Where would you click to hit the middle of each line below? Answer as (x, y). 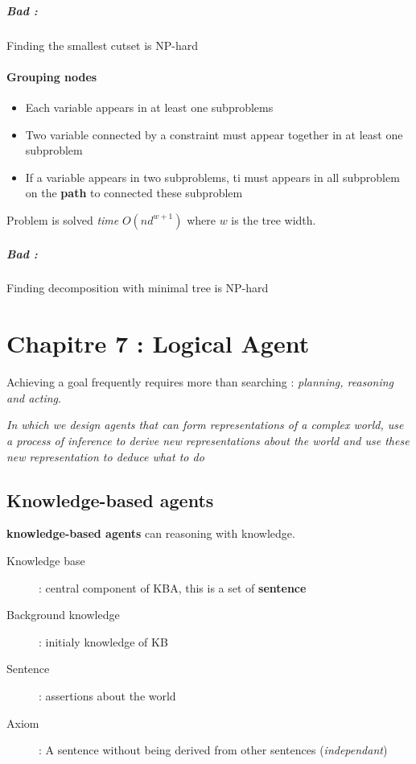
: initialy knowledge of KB (103, 641)
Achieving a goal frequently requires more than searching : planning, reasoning (200, 382)
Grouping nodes (52, 76)
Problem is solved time (63, 219)
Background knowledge (63, 615)
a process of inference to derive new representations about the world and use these (208, 440)
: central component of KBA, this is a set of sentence (173, 587)
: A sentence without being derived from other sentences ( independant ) (213, 750)
